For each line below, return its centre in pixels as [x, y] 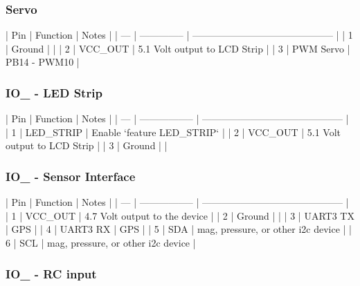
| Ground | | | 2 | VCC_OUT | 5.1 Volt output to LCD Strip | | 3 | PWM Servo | [178, 48]
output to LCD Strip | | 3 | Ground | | [87, 145]
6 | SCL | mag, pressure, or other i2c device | [101, 242]
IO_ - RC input [51, 273]
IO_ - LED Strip [54, 92]
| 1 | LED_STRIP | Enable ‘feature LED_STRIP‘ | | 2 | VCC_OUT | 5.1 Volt [173, 132]
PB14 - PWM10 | [43, 62]
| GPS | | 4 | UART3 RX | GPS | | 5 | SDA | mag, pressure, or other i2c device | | [179, 229]
